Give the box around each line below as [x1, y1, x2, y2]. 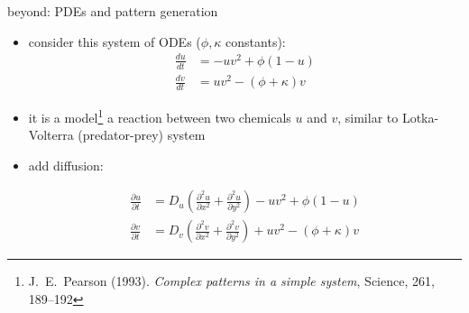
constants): [225, 32, 286, 51]
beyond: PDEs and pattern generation [7, 2, 218, 20]
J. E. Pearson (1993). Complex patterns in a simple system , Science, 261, [28, 272, 435, 290]
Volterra [28, 125, 74, 144]
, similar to [337, 107, 399, 126]
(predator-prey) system [78, 125, 206, 144]
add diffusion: [28, 155, 104, 174]
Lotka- [401, 107, 439, 126]
